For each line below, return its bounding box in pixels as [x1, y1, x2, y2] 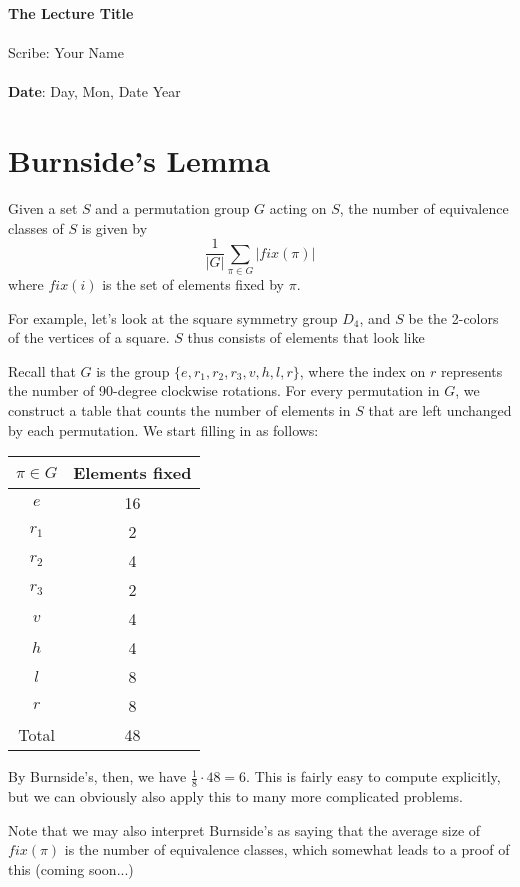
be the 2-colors [408, 307, 499, 328]
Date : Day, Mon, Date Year [8, 81, 181, 102]
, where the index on [299, 360, 426, 381]
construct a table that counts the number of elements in [8, 400, 351, 421]
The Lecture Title [8, 3, 134, 23]
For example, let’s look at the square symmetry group [8, 307, 338, 328]
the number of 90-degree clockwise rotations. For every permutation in [8, 380, 440, 401]
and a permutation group [95, 198, 250, 219]
